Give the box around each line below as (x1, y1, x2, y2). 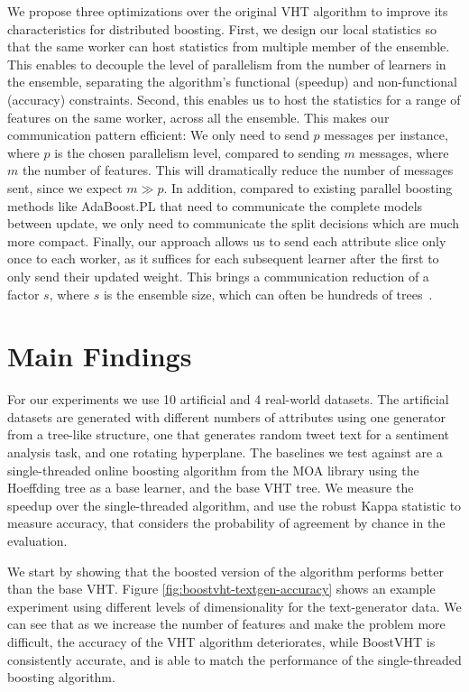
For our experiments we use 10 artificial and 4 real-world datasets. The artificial (7, 390, 449, 409)
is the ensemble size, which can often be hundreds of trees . (103, 284, 433, 303)
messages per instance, (324, 125, 448, 144)
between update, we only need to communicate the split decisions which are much (7, 214, 460, 233)
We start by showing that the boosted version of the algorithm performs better (7, 561, 445, 580)
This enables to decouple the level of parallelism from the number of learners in (7, 54, 446, 73)
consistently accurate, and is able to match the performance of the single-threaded (7, 650, 462, 669)
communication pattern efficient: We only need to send (7, 125, 309, 144)
